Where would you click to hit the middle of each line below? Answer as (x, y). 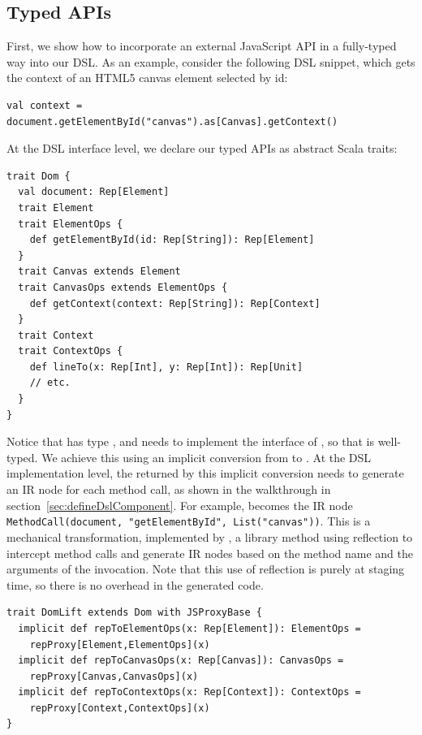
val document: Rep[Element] (94, 192)
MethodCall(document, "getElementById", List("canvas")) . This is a (189, 521)
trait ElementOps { (71, 224)
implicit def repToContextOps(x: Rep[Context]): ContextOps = (189, 692)
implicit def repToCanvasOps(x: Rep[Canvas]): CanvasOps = (181, 661)
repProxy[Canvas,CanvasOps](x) (114, 676)
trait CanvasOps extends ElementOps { (123, 287)
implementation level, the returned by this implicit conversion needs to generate (205, 473)
